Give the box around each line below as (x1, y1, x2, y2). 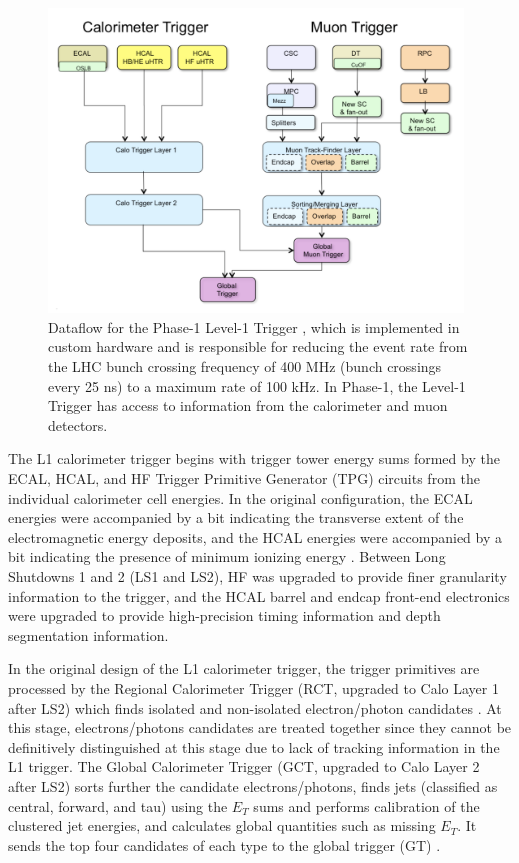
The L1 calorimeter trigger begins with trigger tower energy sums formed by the (8, 448, 500, 469)
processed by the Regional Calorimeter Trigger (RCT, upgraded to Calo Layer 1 (8, 677, 499, 698)
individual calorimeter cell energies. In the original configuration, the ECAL (8, 487, 473, 508)
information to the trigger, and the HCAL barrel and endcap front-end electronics (8, 585, 510, 606)
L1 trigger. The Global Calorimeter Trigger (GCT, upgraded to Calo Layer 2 (8, 756, 480, 777)
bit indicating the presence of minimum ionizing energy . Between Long (8, 546, 446, 567)
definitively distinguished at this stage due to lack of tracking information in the (8, 736, 500, 757)
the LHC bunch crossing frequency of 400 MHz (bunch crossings (48, 356, 442, 377)
